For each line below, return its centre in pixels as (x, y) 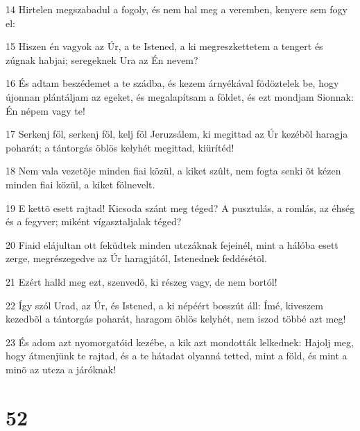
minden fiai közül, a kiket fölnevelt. (80, 184)
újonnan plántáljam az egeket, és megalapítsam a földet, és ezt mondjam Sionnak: (180, 96)
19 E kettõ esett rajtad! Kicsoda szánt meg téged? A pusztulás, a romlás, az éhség (180, 208)
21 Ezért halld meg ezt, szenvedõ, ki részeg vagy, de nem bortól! (142, 281)
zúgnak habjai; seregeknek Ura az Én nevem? (102, 59)
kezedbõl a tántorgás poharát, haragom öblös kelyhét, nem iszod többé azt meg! (176, 319)
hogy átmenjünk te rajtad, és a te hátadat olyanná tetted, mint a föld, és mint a (177, 356)
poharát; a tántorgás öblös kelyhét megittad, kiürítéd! (120, 147)
